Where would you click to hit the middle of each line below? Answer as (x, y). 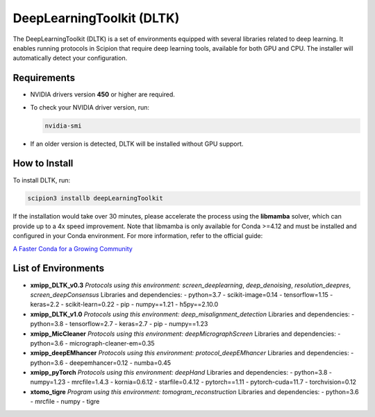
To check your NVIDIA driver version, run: (90, 107)
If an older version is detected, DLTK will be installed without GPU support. (137, 144)
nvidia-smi (63, 126)
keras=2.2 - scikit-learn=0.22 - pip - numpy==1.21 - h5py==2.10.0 (124, 305)
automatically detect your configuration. (70, 58)
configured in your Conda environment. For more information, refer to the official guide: (138, 236)
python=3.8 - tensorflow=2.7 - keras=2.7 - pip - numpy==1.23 (119, 324)
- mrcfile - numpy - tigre (65, 402)
